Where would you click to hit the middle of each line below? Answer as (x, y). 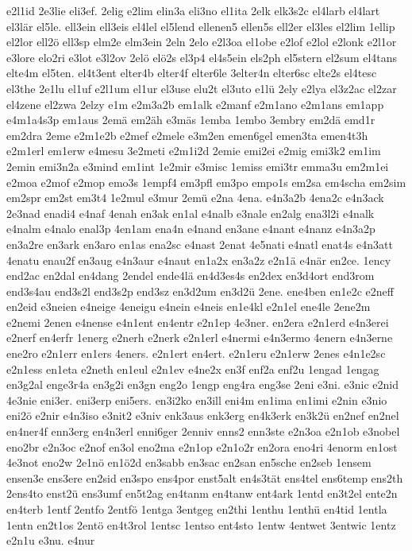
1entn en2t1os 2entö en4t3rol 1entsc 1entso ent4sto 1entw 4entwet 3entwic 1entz (201, 524)
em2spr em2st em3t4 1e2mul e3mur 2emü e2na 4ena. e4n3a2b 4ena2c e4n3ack (195, 198)
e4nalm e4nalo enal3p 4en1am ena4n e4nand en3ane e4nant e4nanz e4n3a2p (191, 229)
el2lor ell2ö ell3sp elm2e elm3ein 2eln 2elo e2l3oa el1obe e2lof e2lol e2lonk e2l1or (202, 42)
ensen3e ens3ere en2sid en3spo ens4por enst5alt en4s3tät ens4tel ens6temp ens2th (205, 477)
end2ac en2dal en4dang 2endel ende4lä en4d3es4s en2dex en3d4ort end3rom (191, 275)
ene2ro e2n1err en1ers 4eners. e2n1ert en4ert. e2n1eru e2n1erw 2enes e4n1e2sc (196, 353)
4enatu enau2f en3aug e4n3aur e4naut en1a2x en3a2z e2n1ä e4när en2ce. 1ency (199, 260)
